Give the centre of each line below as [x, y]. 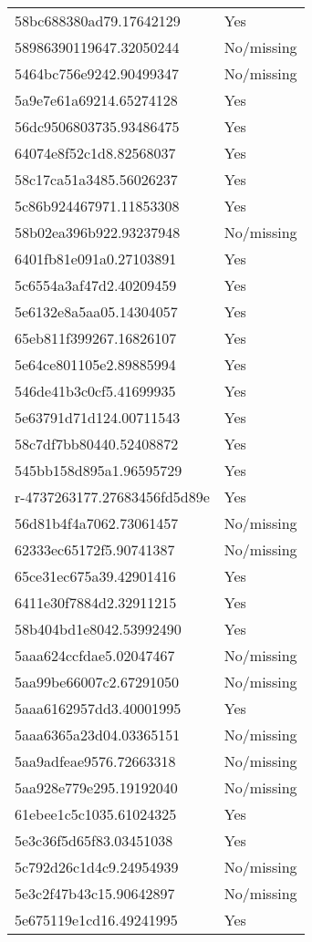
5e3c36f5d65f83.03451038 [94, 840]
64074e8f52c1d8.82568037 [95, 153]
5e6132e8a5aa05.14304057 [96, 311]
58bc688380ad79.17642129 [98, 21]
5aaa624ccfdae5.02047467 [95, 655]
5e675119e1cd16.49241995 [96, 920]
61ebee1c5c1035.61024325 [96, 814]
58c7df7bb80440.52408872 [97, 444]
